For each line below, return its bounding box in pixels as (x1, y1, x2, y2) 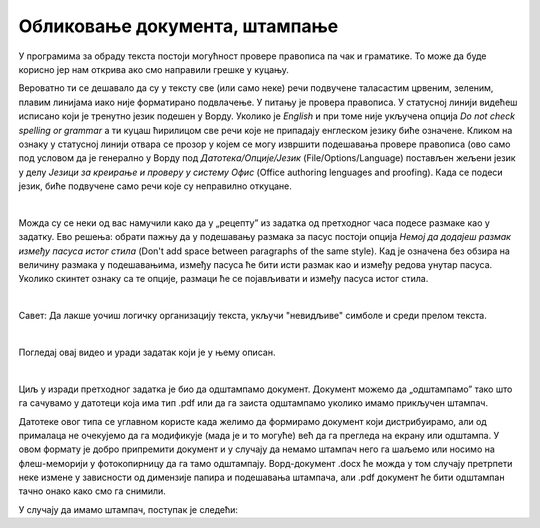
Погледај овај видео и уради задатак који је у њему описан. (18, 346, 276, 358)
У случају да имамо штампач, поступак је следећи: (18, 503, 239, 515)
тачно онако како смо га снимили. (18, 485, 167, 497)
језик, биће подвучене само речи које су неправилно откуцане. (18, 180, 292, 192)
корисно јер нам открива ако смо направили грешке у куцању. (18, 63, 290, 75)
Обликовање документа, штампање (18, 15, 339, 37)
